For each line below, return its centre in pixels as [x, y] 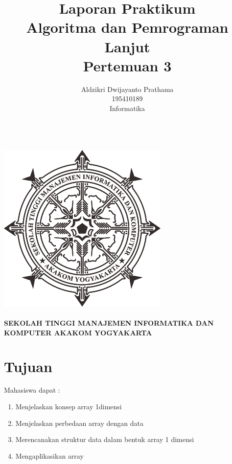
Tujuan [28, 366]
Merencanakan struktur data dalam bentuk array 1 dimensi [105, 439]
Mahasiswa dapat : [32, 390]
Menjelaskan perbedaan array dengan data [79, 423]
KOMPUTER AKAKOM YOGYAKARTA [78, 332]
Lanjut [127, 46]
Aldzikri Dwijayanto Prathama [127, 89]
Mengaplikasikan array [49, 455]
